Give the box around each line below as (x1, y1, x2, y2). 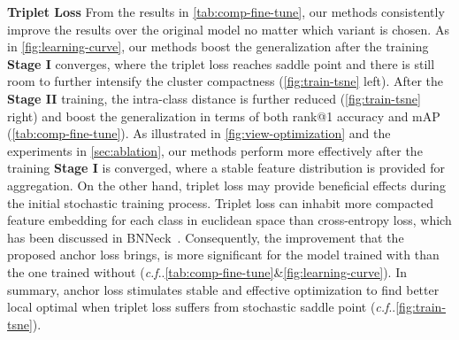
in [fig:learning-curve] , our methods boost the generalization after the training (7, 37, 429, 56)
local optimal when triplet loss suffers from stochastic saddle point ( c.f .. (7, 297, 396, 316)
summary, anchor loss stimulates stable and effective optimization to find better (7, 280, 440, 298)
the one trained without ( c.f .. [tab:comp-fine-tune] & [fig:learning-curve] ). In (7, 262, 408, 281)
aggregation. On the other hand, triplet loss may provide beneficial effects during (7, 175, 446, 194)
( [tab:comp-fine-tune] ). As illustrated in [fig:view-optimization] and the (7, 124, 391, 143)
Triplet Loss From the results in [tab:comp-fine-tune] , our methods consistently (7, 3, 445, 20)
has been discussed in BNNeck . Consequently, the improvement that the (7, 228, 404, 246)
